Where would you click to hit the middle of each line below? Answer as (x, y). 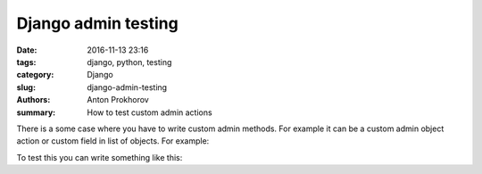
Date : (27, 50)
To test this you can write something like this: (100, 157)
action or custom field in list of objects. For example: (113, 141)
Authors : (33, 100)
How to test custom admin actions (150, 112)
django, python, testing (129, 62)
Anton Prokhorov (118, 100)
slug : (26, 87)
